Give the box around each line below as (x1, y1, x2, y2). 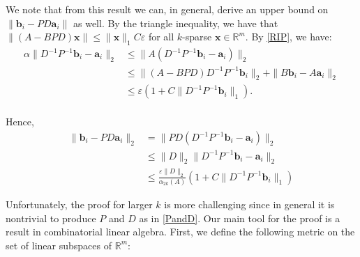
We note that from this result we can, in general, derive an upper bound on (6, 2, 329, 16)
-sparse (182, 29, 212, 44)
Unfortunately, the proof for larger (6, 196, 153, 211)
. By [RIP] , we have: (245, 29, 332, 44)
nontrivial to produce (6, 210, 96, 225)
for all (148, 29, 174, 44)
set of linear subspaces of (6, 237, 112, 252)
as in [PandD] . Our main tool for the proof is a (139, 210, 340, 225)
